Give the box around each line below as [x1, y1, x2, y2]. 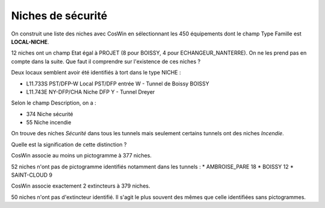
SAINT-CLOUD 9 [11, 171, 52, 179]
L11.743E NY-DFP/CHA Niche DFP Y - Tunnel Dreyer [26, 88, 155, 96]
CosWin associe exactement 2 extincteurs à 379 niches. [11, 182, 150, 189]
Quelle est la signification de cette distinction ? [11, 141, 127, 148]
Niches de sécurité [11, 9, 108, 22]
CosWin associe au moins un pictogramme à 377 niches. [11, 152, 152, 159]
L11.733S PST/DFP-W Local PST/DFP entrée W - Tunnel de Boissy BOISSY [26, 80, 209, 87]
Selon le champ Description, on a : [11, 99, 96, 106]
